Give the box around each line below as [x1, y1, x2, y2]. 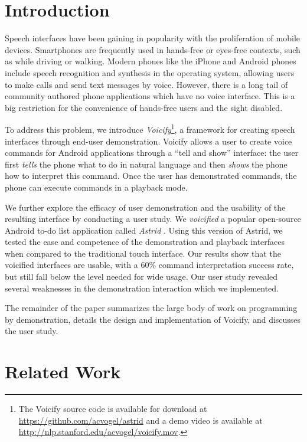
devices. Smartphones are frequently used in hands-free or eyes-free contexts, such [5, 43, 301, 55]
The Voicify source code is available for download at [18, 402, 207, 415]
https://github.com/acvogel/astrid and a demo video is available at [18, 414, 263, 426]
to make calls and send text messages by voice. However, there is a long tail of [5, 78, 288, 90]
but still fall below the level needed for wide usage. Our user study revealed [5, 270, 278, 283]
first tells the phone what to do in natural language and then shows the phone [5, 158, 288, 170]
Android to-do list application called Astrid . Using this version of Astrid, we [5, 224, 283, 236]
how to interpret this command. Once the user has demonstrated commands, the [5, 169, 297, 182]
